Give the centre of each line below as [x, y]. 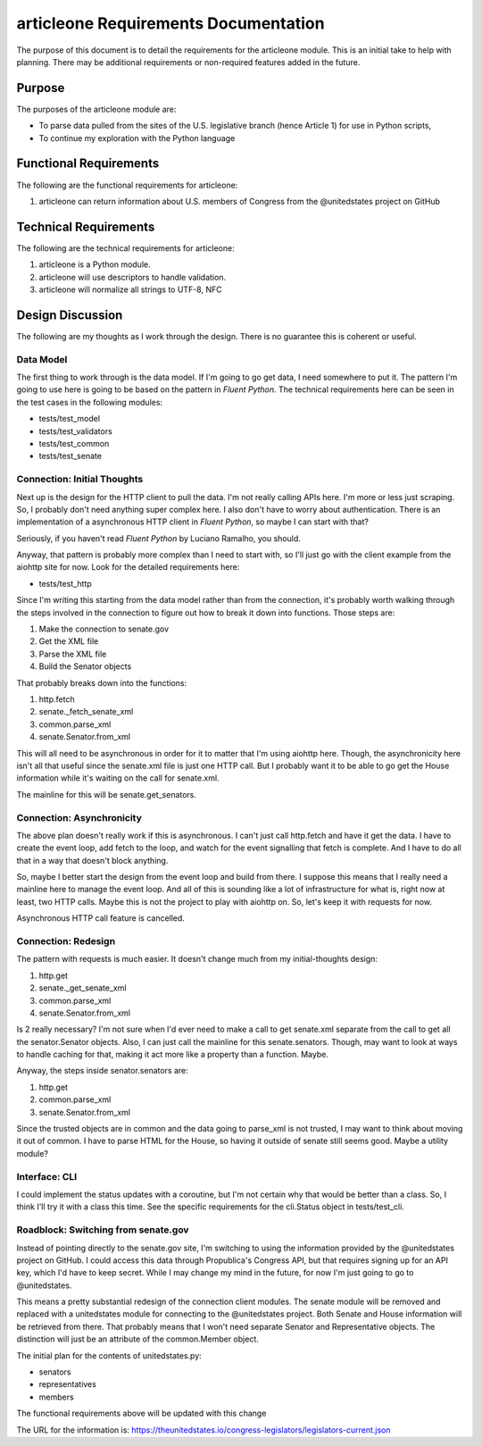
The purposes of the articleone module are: [96, 109]
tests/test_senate [71, 456]
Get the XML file [69, 641]
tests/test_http [66, 583]
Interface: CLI [47, 1176]
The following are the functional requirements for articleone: [127, 185]
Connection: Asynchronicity [79, 817]
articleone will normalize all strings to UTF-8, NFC [130, 289]
